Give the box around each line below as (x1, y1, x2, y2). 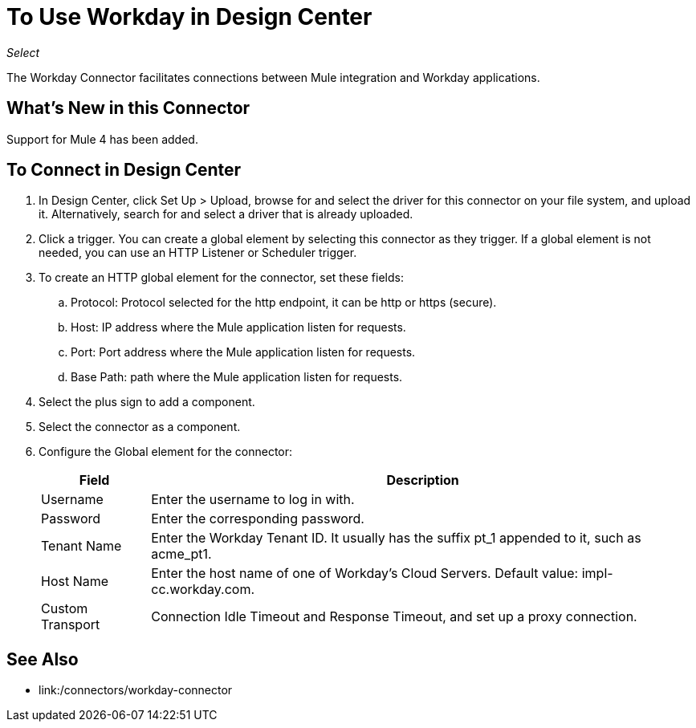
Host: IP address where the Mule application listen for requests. (71, 320, 406, 335)
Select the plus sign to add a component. (39, 395, 255, 409)
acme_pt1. (151, 546, 212, 563)
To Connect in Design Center (6, 160, 242, 181)
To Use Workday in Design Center (6, 3, 372, 31)
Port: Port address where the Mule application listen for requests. (71, 345, 416, 360)
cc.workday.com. (151, 581, 255, 598)
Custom (41, 600, 88, 617)
